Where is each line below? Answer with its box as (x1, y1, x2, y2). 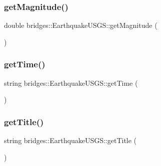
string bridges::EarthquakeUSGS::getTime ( (4, 77, 138, 88)
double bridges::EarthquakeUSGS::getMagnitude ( (4, 20, 157, 30)
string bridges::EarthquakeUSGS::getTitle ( (4, 135, 137, 146)
